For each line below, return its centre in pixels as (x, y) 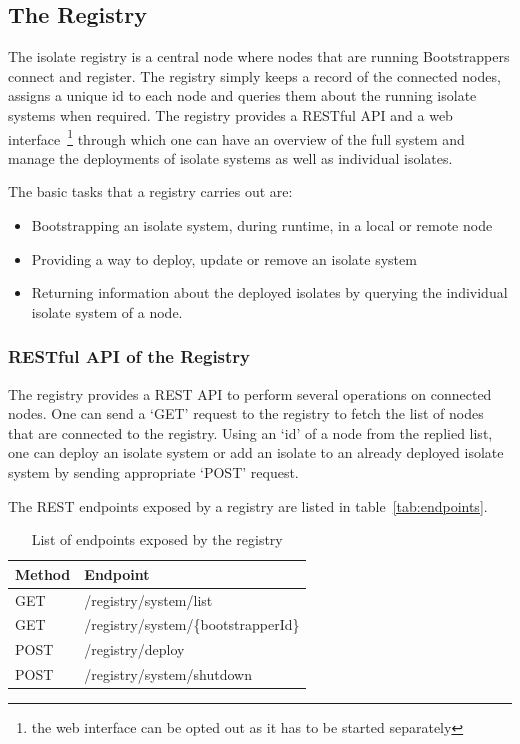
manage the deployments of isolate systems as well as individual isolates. (230, 157)
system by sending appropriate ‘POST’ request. (153, 471)
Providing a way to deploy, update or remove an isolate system (224, 258)
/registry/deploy (134, 649)
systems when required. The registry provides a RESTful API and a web (230, 114)
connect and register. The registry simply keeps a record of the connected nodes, (254, 75)
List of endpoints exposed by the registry (157, 539)
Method (43, 573)
